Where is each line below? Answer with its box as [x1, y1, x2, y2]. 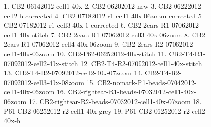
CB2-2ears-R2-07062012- [122, 39, 195, 49]
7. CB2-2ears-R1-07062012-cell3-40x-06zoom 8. [51, 29, 190, 39]
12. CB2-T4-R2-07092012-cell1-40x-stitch [80, 58, 202, 68]
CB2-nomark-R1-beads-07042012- [97, 77, 197, 87]
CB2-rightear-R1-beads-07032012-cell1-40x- [68, 87, 196, 97]
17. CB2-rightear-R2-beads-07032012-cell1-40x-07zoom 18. [28, 96, 202, 106]
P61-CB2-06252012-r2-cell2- [124, 106, 208, 116]
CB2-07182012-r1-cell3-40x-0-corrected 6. [4, 20, 126, 30]
